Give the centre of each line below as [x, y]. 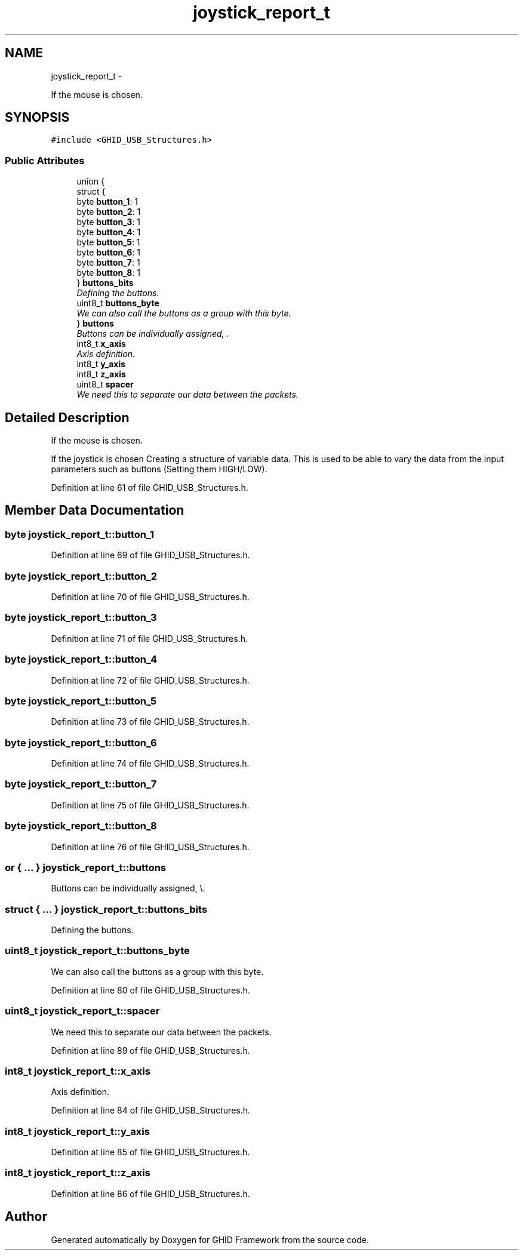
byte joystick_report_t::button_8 [81, 826]
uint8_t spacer [105, 385]
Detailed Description [67, 417]
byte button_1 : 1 [107, 202]
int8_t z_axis [101, 374]
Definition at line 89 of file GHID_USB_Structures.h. [150, 1050]
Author [26, 1217]
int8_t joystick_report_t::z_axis [78, 1173]
